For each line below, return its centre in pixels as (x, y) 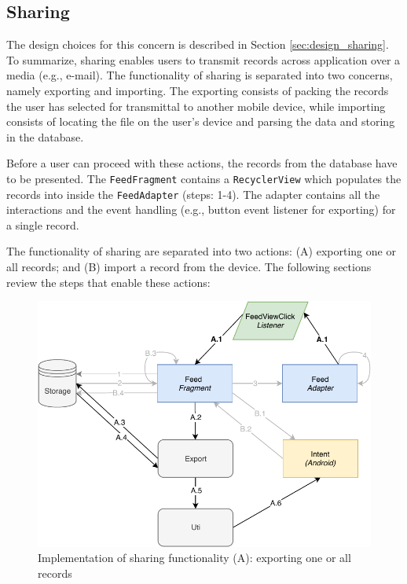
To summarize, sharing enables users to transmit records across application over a (203, 59)
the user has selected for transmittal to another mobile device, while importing (196, 106)
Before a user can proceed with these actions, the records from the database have (202, 163)
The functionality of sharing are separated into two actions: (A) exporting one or (201, 251)
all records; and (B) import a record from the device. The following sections (189, 267)
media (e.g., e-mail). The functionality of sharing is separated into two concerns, (200, 75)
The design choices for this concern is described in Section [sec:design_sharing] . (198, 44)
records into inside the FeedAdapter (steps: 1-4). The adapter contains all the (193, 194)
